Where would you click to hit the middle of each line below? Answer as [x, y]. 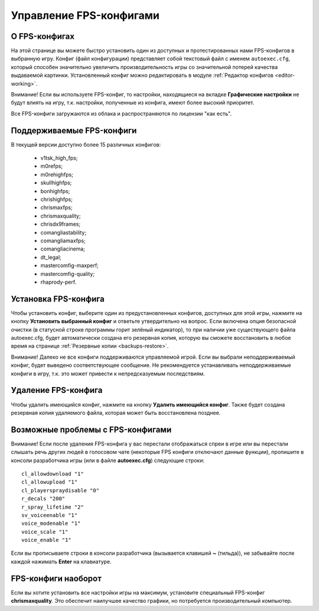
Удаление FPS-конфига [57, 390]
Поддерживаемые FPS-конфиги [74, 130]
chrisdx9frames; [61, 224]
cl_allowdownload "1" [53, 474]
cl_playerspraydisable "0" [61, 490]
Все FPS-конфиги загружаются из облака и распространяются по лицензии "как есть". [121, 113]
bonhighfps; [55, 191]
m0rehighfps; [57, 174]
